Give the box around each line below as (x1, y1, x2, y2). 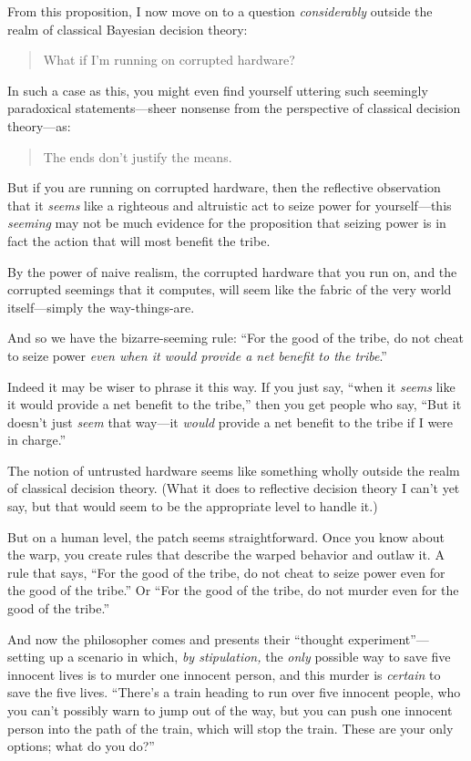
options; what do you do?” (7, 736, 155, 756)
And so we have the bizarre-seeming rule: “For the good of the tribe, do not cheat (7, 328, 465, 347)
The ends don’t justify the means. (43, 147, 232, 166)
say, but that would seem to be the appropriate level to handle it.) (7, 497, 378, 516)
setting (7, 647, 46, 666)
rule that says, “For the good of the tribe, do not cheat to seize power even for (7, 562, 445, 581)
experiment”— (348, 629, 429, 648)
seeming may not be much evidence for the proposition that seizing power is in (7, 213, 446, 232)
